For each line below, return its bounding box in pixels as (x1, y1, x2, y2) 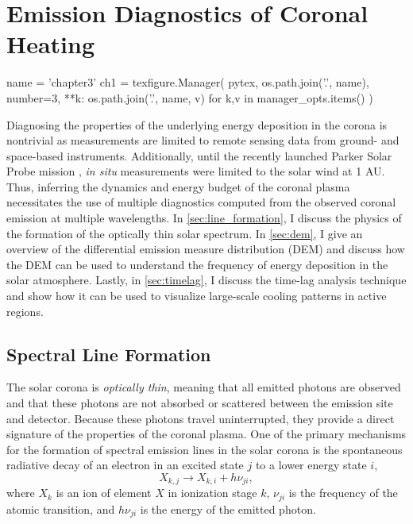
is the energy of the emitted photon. (140, 500, 316, 517)
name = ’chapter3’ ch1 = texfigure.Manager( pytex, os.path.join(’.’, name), (6, 74, 369, 91)
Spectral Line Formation (6, 341, 211, 366)
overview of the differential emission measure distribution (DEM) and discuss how (6, 241, 405, 257)
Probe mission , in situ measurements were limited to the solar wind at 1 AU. (6, 163, 385, 179)
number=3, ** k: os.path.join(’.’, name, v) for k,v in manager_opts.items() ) (6, 89, 373, 106)
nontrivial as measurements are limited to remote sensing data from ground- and (6, 132, 399, 148)
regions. (6, 302, 44, 319)
